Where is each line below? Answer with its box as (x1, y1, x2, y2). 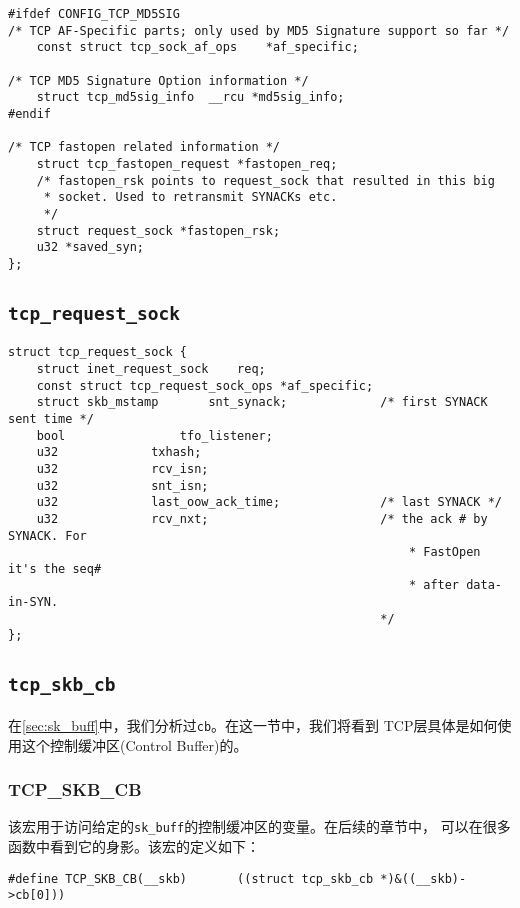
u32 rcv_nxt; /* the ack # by (36, 511, 488, 526)
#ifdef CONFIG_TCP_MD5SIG (8, 7, 180, 21)
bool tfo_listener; (36, 428, 273, 443)
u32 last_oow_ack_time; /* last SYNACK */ (36, 495, 502, 510)
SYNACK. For (8, 528, 87, 543)
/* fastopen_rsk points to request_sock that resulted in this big (36, 173, 495, 188)
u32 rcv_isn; (36, 461, 209, 476)
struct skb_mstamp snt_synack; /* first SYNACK (36, 395, 488, 410)
